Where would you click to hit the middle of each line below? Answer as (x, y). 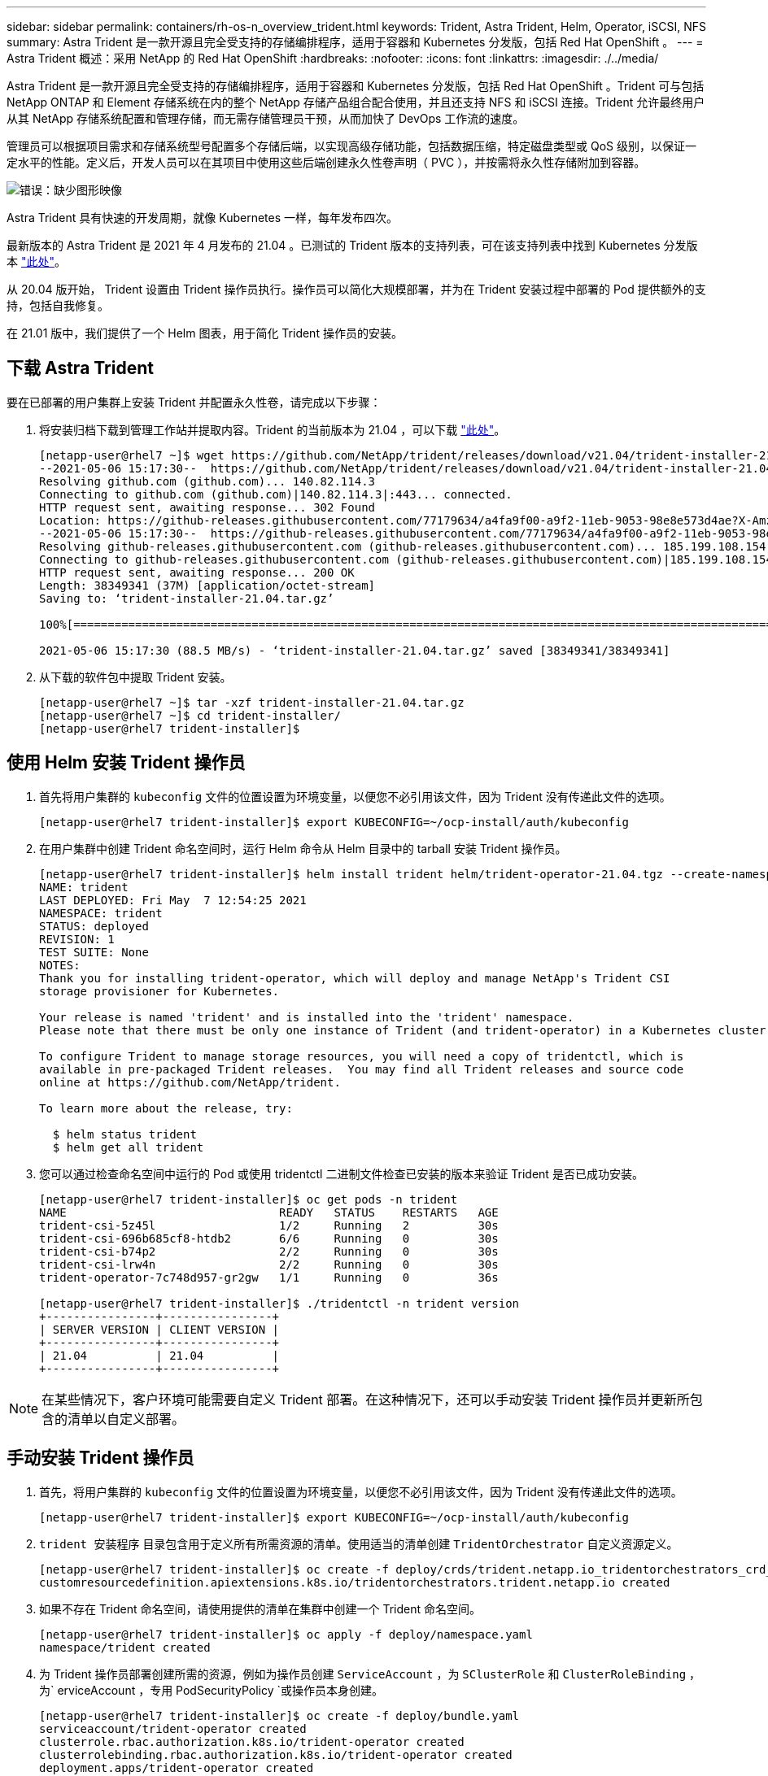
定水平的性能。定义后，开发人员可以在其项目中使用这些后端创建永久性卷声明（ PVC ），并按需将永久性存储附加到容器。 (326, 162)
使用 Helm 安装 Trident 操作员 (126, 763)
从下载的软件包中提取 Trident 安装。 (135, 677)
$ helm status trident (124, 1134)
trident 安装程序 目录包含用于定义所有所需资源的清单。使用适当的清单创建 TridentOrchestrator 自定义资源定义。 (359, 1543)
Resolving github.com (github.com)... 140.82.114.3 (207, 481)
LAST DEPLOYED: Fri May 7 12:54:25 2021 (173, 900)
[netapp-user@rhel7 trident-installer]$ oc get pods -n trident (249, 1199)
